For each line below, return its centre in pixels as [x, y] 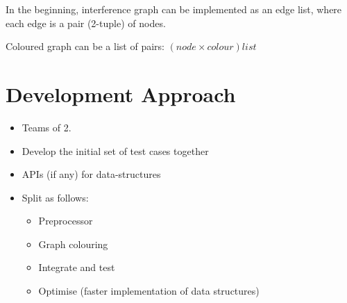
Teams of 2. [46, 127]
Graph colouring [73, 244]
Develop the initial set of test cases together [115, 150]
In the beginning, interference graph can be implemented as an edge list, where [174, 9]
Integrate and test [77, 267]
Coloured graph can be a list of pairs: [85, 46]
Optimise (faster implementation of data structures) [149, 291]
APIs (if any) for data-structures [91, 174]
